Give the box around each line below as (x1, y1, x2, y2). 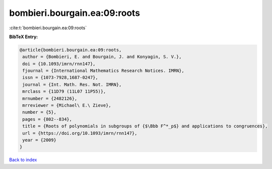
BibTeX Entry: (9, 34, 38, 40)
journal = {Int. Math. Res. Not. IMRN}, (22, 82, 122, 87)
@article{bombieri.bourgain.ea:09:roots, (19, 47, 122, 53)
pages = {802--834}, (22, 116, 72, 122)
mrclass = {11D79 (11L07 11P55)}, (22, 89, 106, 94)
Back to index (9, 157, 37, 163)
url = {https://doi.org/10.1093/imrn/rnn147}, (22, 130, 137, 136)
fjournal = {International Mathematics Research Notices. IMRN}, (22, 68, 184, 74)
